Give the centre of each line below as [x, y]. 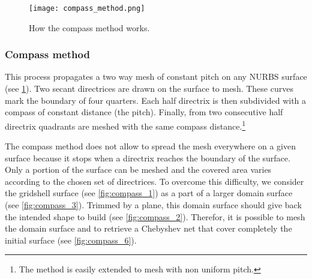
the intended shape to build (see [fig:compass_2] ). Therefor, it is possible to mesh [155, 216]
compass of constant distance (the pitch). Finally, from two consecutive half [144, 112]
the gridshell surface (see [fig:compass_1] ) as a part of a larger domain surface [149, 193]
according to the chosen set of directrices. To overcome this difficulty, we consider [154, 181]
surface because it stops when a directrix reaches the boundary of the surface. [148, 157]
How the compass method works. [89, 27]
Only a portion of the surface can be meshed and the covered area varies [138, 169]
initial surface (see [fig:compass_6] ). [71, 240]
